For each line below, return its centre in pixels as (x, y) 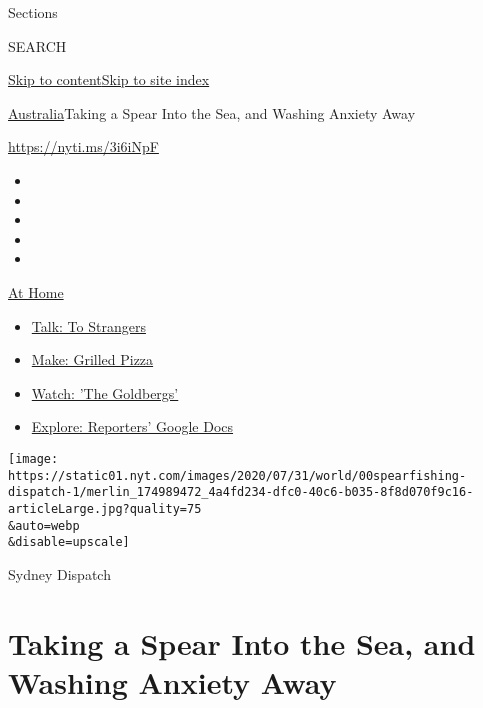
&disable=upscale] (69, 542)
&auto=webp (44, 525)
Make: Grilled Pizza (92, 359)
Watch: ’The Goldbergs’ (105, 392)
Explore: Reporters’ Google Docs (132, 426)
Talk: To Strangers (88, 325)
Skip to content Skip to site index (109, 79)
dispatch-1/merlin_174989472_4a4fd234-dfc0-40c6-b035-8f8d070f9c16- (241, 492)
